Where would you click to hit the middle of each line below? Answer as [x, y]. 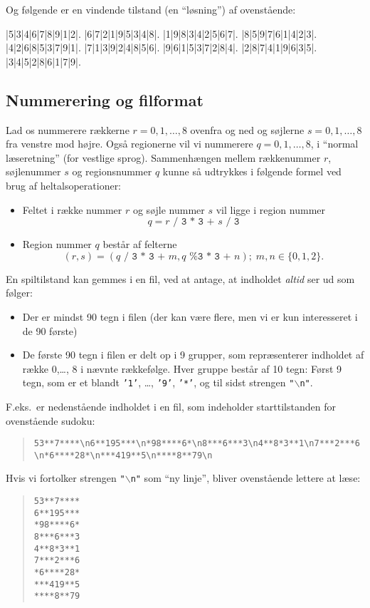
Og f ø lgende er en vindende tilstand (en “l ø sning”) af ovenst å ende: [151, 9]
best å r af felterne [140, 244]
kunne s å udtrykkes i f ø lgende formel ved [252, 171]
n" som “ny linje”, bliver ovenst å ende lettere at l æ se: [245, 478]
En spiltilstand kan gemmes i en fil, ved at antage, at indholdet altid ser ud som [180, 278]
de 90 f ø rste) [50, 330]
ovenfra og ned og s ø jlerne [247, 129]
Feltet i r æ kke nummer [72, 209]
